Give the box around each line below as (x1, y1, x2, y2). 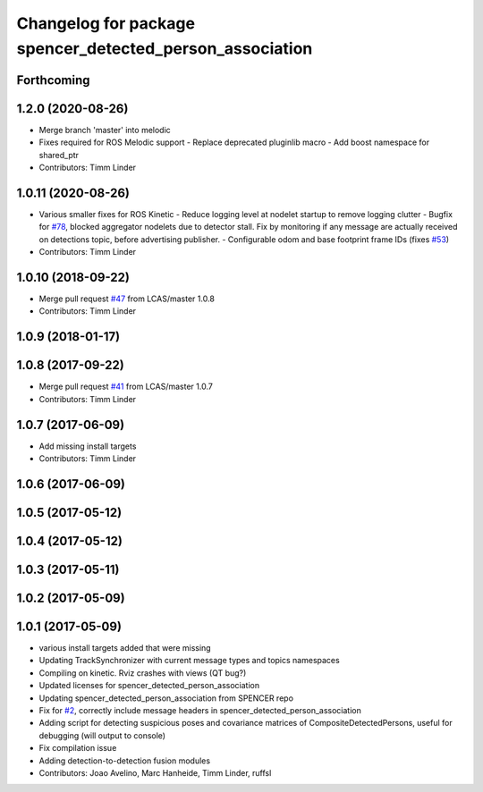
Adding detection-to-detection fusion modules (38, 755, 210, 766)
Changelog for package (16, 13, 196, 33)
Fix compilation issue (38, 743, 117, 754)
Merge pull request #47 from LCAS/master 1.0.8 (38, 293, 215, 304)
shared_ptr (38, 149, 80, 160)
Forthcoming (16, 72, 90, 88)
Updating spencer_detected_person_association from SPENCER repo (38, 693, 294, 704)
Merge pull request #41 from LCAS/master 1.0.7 (38, 381, 214, 392)
